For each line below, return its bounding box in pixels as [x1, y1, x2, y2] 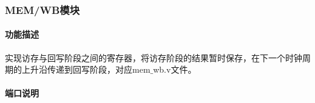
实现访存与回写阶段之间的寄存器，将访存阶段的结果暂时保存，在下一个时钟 [5, 51, 302, 64]
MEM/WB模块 [5, 2, 80, 17]
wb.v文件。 [153, 63, 197, 76]
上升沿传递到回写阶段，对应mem [21, 63, 151, 76]
